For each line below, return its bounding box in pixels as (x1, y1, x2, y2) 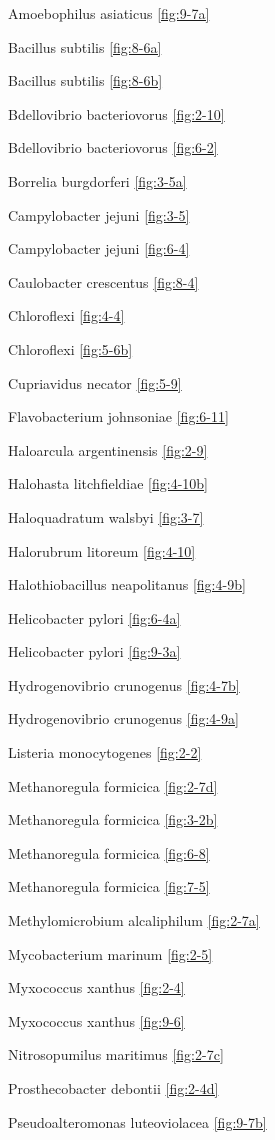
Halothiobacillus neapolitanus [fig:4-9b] (8, 574, 246, 595)
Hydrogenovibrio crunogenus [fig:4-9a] (8, 708, 239, 729)
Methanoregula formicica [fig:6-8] (8, 842, 210, 863)
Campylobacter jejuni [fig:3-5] (8, 204, 190, 225)
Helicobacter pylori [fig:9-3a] (8, 641, 181, 662)
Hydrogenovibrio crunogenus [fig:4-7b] (8, 674, 240, 695)
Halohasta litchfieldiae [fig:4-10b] (8, 473, 208, 494)
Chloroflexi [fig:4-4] (8, 305, 125, 326)
